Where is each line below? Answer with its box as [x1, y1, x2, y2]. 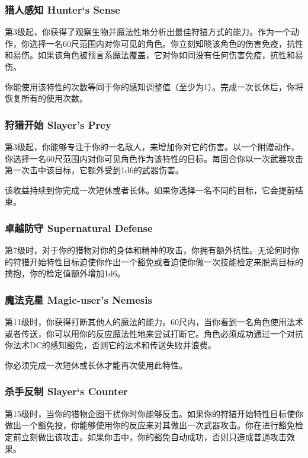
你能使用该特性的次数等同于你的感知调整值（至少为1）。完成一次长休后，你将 [5, 80, 303, 93]
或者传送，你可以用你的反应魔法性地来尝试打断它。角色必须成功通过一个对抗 [5, 327, 303, 339]
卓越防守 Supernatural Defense [5, 220, 153, 235]
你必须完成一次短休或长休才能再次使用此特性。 [5, 358, 187, 371]
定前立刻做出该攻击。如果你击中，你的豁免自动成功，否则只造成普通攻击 [5, 430, 287, 443]
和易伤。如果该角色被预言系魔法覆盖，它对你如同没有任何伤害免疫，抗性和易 [5, 49, 303, 61]
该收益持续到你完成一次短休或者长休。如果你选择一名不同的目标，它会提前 [5, 183, 295, 196]
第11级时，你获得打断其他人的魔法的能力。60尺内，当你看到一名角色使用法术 [5, 316, 303, 328]
